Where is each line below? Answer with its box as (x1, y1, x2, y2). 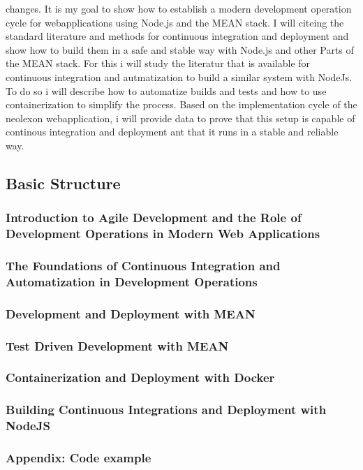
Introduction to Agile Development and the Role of (6, 209, 302, 226)
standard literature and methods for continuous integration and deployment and (6, 29, 349, 43)
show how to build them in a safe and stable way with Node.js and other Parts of (6, 42, 354, 57)
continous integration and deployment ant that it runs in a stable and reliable (6, 124, 339, 139)
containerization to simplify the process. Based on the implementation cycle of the (6, 97, 357, 112)
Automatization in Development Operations (6, 272, 258, 290)
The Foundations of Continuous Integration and (6, 257, 281, 274)
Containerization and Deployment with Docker (6, 369, 275, 386)
